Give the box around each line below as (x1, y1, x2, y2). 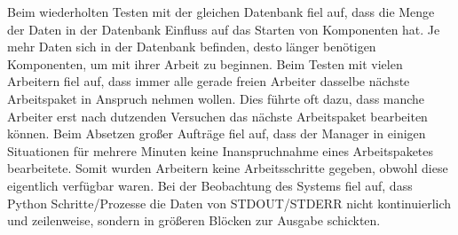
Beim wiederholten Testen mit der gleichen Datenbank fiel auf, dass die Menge (7, 3, 435, 20)
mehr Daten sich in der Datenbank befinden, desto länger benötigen (7, 37, 376, 56)
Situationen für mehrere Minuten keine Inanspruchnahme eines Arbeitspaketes (7, 141, 434, 160)
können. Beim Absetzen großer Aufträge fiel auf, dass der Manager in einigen (7, 124, 426, 143)
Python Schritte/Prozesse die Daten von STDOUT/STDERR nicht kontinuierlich (7, 193, 452, 212)
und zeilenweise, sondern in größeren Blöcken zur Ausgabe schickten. (7, 211, 381, 230)
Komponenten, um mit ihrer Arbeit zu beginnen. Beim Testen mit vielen (7, 54, 403, 73)
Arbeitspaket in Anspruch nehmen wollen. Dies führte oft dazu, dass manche (7, 89, 425, 107)
